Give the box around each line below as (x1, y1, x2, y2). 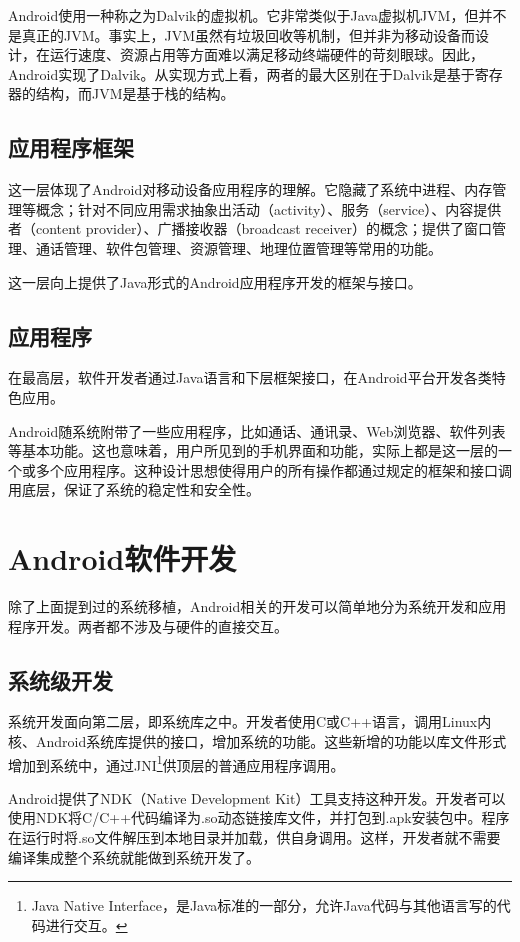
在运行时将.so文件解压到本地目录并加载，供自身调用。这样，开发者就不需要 (8, 827, 501, 848)
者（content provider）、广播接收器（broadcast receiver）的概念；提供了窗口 (8, 218, 493, 239)
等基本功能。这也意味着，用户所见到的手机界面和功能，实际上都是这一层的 (8, 440, 498, 461)
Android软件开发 (8, 538, 237, 579)
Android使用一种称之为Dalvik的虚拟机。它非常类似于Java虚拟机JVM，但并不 (8, 5, 507, 25)
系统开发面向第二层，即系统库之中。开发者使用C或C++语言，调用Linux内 (8, 711, 492, 732)
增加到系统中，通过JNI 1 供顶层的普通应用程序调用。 (8, 751, 345, 775)
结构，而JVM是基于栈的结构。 (35, 83, 235, 104)
